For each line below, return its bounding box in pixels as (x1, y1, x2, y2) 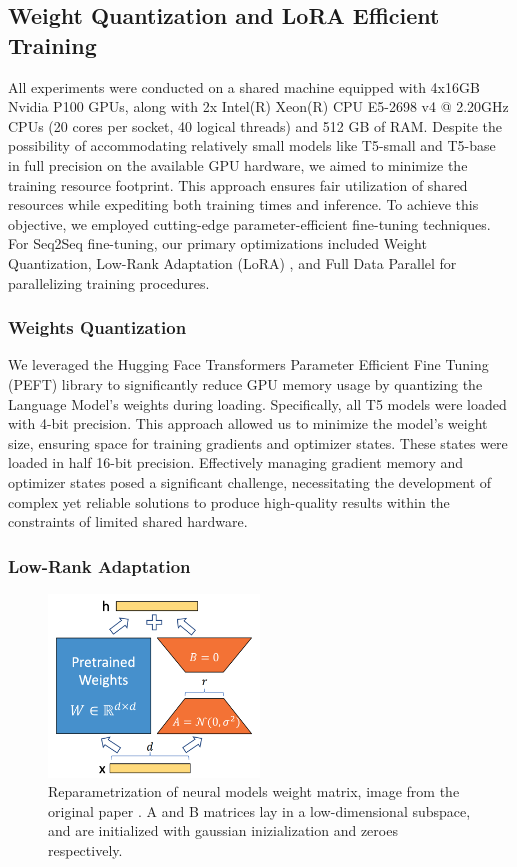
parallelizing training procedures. (8, 272, 210, 293)
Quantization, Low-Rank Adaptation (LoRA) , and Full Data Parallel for (8, 252, 457, 273)
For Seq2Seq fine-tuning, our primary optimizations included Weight (8, 233, 427, 254)
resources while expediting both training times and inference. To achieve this (8, 194, 479, 215)
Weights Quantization (8, 315, 187, 340)
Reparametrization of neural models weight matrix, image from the (48, 781, 460, 802)
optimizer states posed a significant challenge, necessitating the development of (8, 471, 492, 492)
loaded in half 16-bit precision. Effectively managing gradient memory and (8, 452, 464, 473)
